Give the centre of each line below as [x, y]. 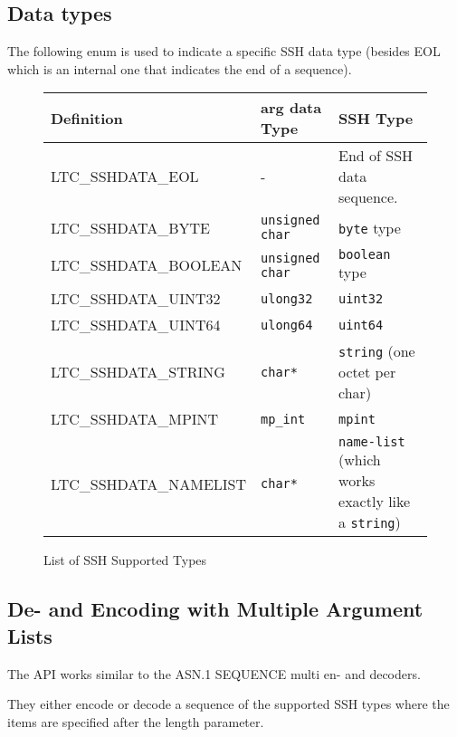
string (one [377, 351]
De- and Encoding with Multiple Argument [215, 609]
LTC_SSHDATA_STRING [138, 372]
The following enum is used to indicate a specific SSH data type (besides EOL [224, 51]
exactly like [375, 502]
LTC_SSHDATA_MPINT [135, 419]
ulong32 [287, 298]
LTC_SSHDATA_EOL [125, 177]
